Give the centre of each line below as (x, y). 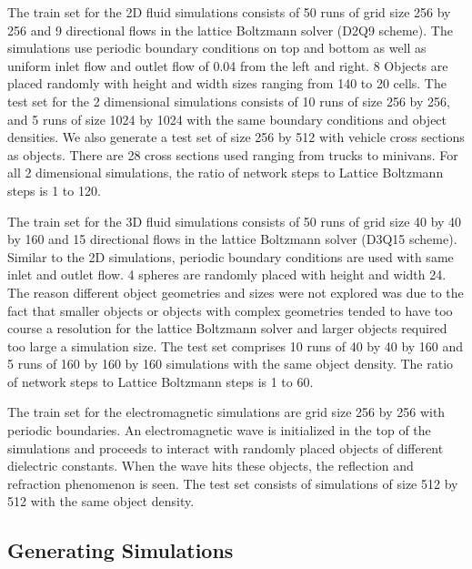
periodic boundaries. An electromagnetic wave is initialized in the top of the (219, 430)
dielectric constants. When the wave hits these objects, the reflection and (211, 466)
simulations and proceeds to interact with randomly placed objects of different (226, 447)
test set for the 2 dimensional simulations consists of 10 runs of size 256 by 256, (229, 101)
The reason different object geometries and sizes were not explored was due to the (236, 292)
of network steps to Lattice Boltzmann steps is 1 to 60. (161, 381)
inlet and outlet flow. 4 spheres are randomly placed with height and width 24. (227, 274)
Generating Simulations (121, 550)
